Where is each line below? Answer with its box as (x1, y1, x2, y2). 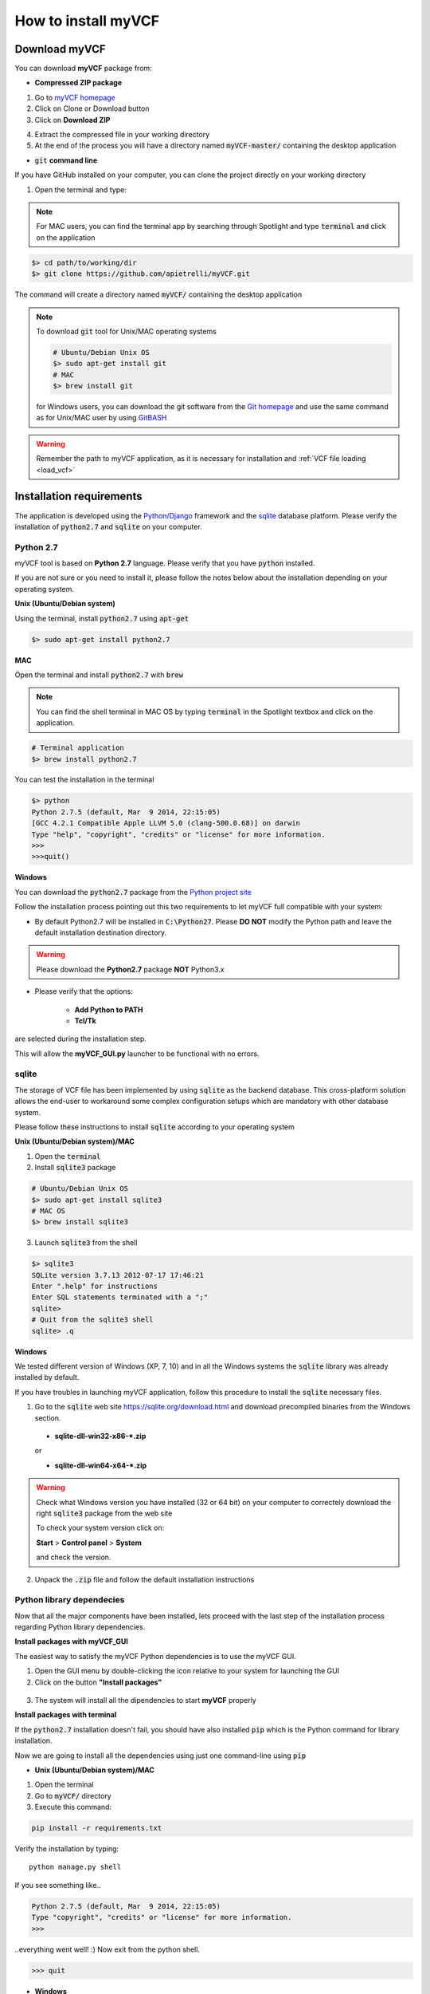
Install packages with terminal (14, 1710, 117, 1720)
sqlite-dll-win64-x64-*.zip (54, 1460, 147, 1470)
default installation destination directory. (34, 928, 167, 937)
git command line (34, 156, 98, 165)
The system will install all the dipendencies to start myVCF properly (34, 1695, 256, 1704)
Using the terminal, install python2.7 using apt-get (14, 613, 190, 623)
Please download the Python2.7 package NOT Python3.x (36, 964, 225, 974)
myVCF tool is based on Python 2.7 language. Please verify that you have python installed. (14, 558, 315, 568)
